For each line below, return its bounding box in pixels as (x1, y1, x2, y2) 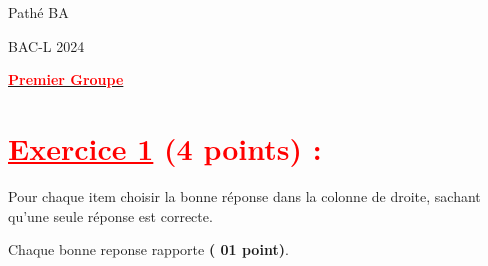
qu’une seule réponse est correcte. (8, 205, 213, 226)
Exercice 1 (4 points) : (8, 127, 322, 168)
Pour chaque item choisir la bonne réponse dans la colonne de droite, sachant (8, 185, 481, 206)
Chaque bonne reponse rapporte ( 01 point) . (8, 239, 289, 260)
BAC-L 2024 (8, 35, 85, 56)
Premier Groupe (8, 69, 124, 90)
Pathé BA (8, 2, 69, 22)
